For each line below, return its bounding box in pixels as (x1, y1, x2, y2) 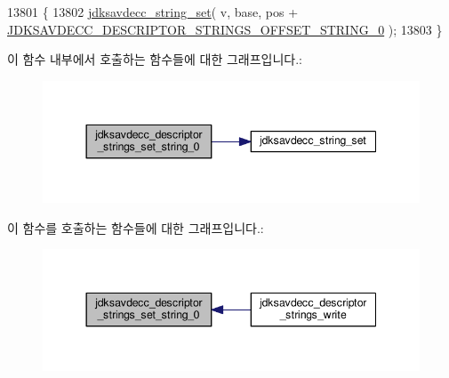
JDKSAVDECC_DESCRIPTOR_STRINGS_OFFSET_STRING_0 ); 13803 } (7, 20, 443, 38)
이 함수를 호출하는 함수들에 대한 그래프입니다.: (7, 218, 264, 237)
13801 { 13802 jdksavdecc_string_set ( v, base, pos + (7, 3, 299, 20)
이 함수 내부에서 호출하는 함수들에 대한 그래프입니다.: (7, 50, 302, 68)
